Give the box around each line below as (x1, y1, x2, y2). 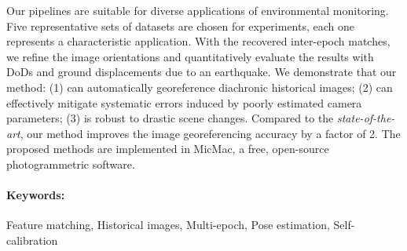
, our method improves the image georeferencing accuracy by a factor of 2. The (20, 125, 401, 141)
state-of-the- (337, 110, 395, 126)
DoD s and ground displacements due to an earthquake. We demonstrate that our (6, 64, 397, 80)
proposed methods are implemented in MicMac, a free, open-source (6, 140, 329, 157)
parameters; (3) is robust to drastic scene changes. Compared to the (6, 110, 334, 126)
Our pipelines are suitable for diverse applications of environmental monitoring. (6, 2, 389, 18)
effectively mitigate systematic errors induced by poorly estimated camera (6, 94, 362, 111)
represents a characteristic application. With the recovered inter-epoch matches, (6, 33, 390, 49)
